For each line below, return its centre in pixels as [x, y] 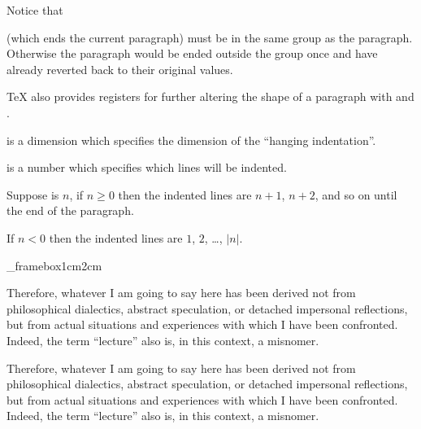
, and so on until [356, 194]
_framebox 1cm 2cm [54, 265]
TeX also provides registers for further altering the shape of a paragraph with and [210, 96]
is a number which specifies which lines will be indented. [147, 167]
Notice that [35, 10]
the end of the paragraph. [70, 210]
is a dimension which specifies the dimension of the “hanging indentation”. [191, 140]
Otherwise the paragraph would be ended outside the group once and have [192, 53]
